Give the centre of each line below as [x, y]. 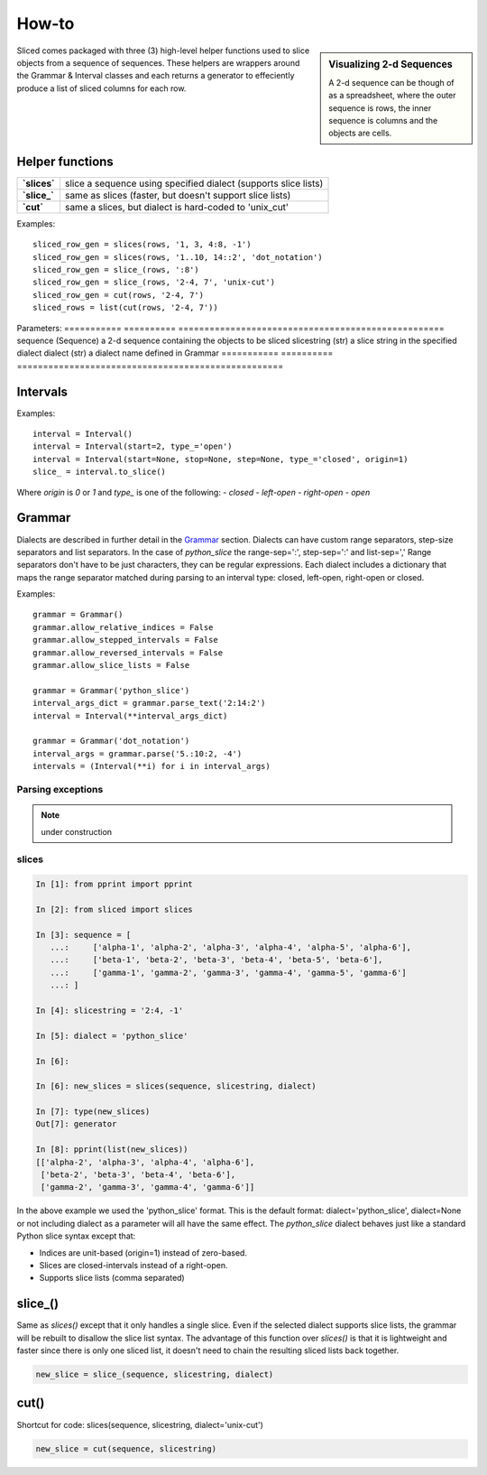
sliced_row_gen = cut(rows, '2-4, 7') [119, 295]
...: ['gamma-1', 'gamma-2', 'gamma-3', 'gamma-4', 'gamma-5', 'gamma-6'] [229, 972]
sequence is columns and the [383, 120]
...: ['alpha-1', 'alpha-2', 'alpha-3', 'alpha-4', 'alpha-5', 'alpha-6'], [231, 947]
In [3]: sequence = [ [83, 935]
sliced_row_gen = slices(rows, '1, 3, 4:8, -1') [142, 245]
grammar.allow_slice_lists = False [111, 665]
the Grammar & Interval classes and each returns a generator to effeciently [156, 76]
